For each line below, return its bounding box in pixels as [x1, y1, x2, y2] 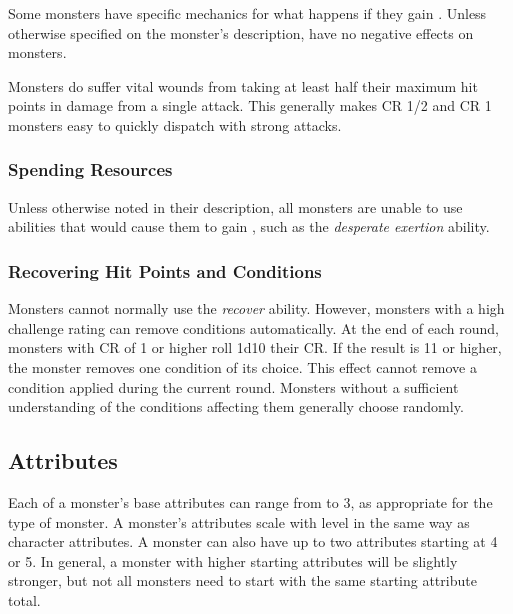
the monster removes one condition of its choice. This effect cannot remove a [8, 356, 477, 377]
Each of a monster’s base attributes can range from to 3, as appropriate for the [8, 491, 493, 512]
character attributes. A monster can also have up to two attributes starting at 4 [8, 531, 498, 552]
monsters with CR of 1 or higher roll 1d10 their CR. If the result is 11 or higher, [8, 337, 502, 358]
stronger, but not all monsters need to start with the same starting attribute [8, 570, 477, 591]
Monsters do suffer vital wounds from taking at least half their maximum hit [8, 75, 478, 96]
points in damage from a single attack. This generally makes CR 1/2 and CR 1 [8, 95, 492, 116]
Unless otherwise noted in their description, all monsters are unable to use [8, 196, 463, 217]
